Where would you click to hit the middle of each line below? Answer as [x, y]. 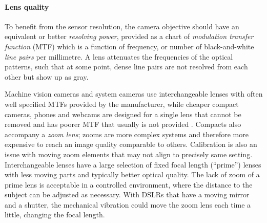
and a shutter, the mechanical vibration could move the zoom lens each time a [128, 204]
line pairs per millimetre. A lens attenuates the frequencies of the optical [119, 56]
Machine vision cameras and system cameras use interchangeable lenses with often [134, 94]
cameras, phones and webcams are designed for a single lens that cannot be [123, 114]
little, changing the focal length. [55, 215]
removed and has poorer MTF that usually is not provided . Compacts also [123, 124]
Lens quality [27, 6]
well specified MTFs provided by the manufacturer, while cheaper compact [122, 104]
